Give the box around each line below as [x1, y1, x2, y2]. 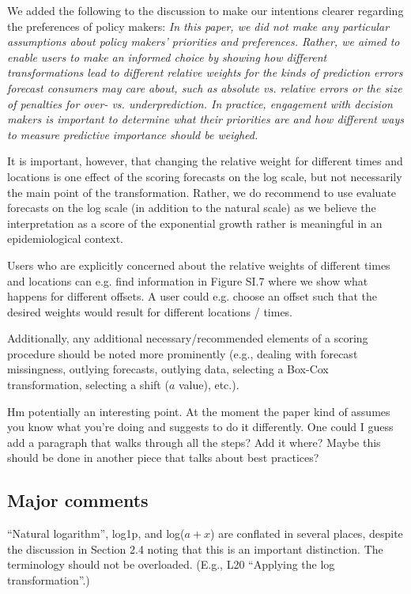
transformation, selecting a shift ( [7, 376, 169, 393]
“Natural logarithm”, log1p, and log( [7, 525, 185, 542]
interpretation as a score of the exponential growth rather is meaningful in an [7, 214, 383, 231]
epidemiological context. [7, 230, 123, 247]
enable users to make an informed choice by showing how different [7, 48, 327, 65]
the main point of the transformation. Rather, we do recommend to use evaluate [7, 183, 397, 200]
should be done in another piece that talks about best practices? [7, 449, 319, 466]
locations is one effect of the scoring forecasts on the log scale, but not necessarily [7, 168, 402, 184]
